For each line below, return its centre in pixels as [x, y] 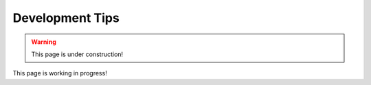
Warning [44, 42]
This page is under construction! [77, 54]
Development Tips [66, 18]
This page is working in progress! [60, 73]
